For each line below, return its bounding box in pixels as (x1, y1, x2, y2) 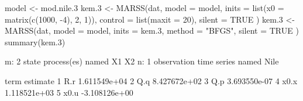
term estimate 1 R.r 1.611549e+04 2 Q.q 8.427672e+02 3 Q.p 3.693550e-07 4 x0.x (5, 74, 298, 86)
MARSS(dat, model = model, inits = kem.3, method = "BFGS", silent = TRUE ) (5, 24, 299, 37)
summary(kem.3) (5, 35, 66, 48)
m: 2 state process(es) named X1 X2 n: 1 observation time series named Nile (5, 55, 279, 67)
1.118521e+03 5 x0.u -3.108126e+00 (5, 86, 133, 98)
